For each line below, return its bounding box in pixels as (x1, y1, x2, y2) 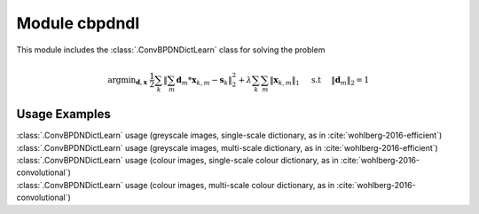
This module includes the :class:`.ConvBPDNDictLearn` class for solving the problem (16, 44, 326, 55)
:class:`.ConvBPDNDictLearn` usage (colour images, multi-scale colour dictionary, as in (16, 179, 335, 190)
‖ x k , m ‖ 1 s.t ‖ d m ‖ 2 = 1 (269, 75, 370, 87)
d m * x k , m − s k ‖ (176, 75, 232, 87)
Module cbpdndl (16, 13, 140, 33)
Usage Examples (16, 107, 111, 122)
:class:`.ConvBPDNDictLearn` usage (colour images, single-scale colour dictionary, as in (16, 155, 339, 165)
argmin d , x (107, 75, 148, 87)
